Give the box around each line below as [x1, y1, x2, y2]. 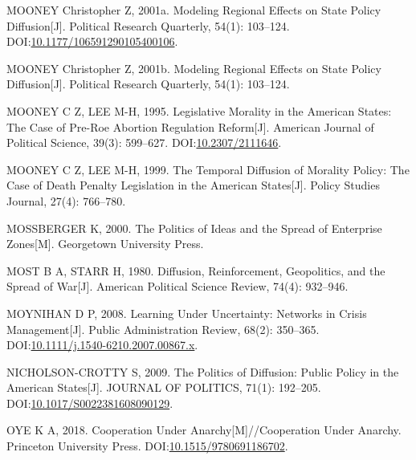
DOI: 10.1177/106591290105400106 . [6, 33, 178, 50]
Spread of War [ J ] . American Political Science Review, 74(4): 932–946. [6, 278, 349, 295]
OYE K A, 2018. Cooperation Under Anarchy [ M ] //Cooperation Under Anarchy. [6, 421, 402, 438]
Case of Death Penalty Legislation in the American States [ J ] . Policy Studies [6, 177, 380, 193]
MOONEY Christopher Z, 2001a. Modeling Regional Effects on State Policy [6, 2, 381, 18]
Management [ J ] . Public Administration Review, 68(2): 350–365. [6, 320, 320, 337]
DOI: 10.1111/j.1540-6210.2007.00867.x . [6, 336, 198, 353]
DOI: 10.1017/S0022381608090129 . [6, 394, 173, 411]
